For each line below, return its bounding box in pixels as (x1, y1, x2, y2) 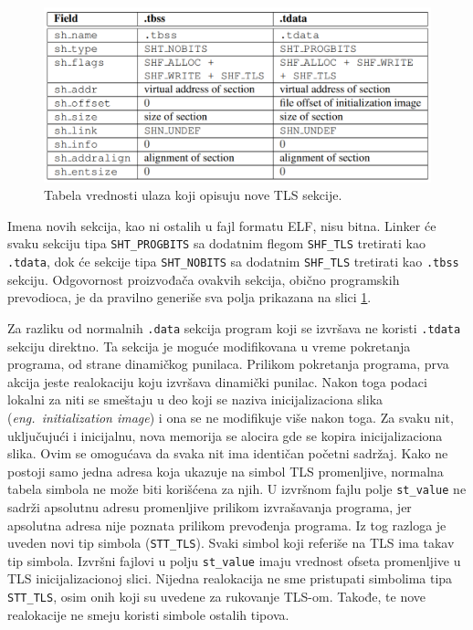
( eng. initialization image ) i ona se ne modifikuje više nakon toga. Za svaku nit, (7, 407, 454, 426)
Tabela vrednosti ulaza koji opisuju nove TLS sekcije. (44, 185, 342, 205)
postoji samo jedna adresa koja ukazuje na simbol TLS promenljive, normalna (7, 461, 444, 480)
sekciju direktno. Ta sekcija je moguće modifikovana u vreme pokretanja (7, 336, 411, 355)
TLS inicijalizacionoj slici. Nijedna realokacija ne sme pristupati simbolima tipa (7, 569, 453, 588)
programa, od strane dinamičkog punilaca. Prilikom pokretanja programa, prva (7, 354, 449, 373)
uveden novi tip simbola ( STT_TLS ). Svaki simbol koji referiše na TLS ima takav (7, 533, 455, 552)
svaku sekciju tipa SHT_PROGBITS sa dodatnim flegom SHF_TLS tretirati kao (7, 234, 426, 253)
